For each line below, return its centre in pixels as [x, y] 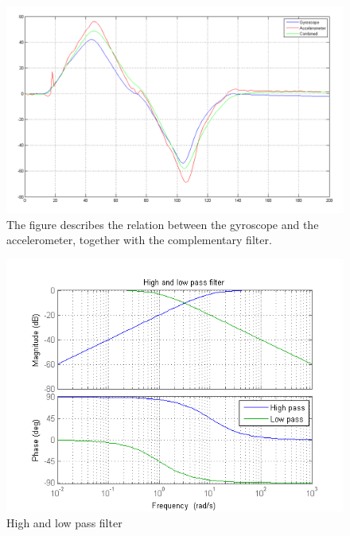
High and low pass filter [64, 522]
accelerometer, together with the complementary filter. [139, 240]
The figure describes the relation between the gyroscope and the [163, 224]
